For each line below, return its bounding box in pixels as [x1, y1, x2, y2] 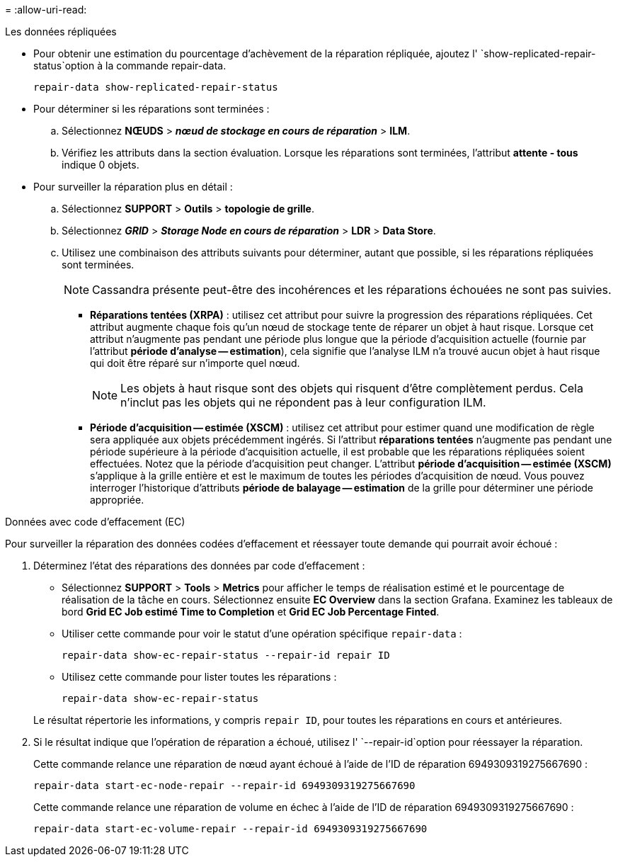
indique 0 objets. [62, 159, 139, 171]
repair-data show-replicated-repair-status [33, 81, 278, 93]
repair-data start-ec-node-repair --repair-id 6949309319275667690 [33, 780, 416, 791]
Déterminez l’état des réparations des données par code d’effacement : [33, 560, 365, 572]
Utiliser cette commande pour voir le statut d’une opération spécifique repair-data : [62, 628, 462, 640]
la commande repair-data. [105, 59, 227, 72]
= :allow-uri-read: [5, 4, 87, 16]
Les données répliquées [5, 25, 117, 38]
